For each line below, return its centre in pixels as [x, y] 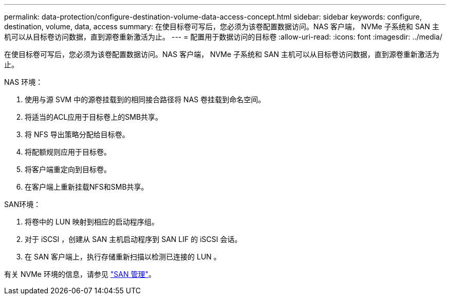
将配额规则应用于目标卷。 [68, 152]
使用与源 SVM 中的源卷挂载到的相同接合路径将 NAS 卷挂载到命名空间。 [145, 99]
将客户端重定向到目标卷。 [68, 169]
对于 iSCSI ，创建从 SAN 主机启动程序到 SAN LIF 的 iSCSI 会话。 [133, 239]
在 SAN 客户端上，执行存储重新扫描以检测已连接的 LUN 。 [123, 257]
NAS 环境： [24, 82]
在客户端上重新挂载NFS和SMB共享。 [87, 187]
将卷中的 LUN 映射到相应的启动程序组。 [92, 222]
